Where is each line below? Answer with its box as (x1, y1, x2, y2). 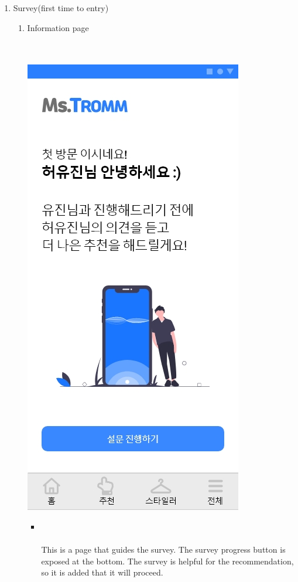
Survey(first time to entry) (13, 2, 109, 13)
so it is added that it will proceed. (41, 566, 163, 578)
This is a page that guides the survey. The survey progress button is (41, 543, 286, 556)
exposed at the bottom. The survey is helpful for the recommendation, (41, 554, 294, 567)
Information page (27, 21, 89, 33)
